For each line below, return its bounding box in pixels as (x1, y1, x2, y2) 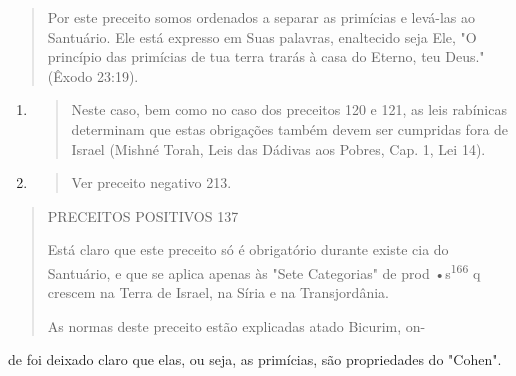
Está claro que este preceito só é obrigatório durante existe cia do (47, 239, 449, 260)
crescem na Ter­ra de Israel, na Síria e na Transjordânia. (47, 282, 389, 303)
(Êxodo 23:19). (47, 65, 139, 86)
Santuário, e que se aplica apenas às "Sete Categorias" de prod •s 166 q (47, 259, 481, 283)
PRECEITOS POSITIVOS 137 (47, 205, 239, 226)
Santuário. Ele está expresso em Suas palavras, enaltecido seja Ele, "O (47, 26, 477, 47)
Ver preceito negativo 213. (71, 172, 232, 193)
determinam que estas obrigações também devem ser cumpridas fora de (71, 118, 509, 139)
